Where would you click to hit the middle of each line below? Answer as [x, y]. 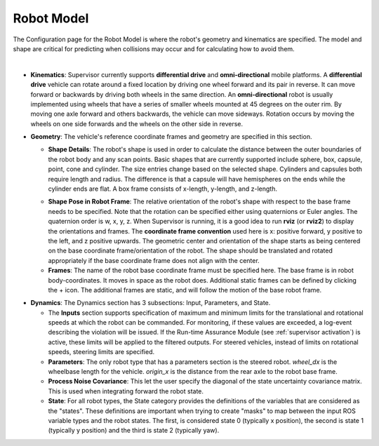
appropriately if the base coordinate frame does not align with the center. [154, 260]
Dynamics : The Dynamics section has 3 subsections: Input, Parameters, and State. [151, 303]
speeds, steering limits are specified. [101, 352]
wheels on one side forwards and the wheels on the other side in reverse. [137, 123]
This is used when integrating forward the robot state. [126, 391]
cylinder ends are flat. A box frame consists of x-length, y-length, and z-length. [162, 189]
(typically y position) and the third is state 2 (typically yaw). [134, 431]
